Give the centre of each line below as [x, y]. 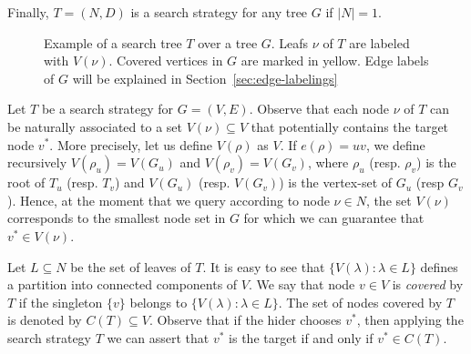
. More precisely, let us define [131, 144]
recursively [37, 162]
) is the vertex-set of [336, 182]
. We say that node [302, 284]
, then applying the [410, 320]
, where [328, 162]
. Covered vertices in [166, 61]
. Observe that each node [319, 109]
